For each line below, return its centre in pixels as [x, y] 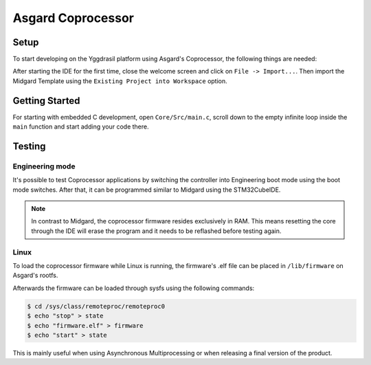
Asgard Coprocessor [73, 18]
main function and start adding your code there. [81, 126]
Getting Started [46, 101]
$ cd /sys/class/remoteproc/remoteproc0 [96, 306]
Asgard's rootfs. [35, 276]
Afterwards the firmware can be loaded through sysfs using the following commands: [134, 288]
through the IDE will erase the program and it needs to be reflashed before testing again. [156, 231]
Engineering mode [44, 166]
